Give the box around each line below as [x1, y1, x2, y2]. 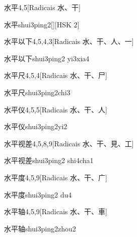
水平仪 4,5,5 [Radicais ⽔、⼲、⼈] [4, 104, 107, 114]
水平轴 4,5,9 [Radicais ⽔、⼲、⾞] [4, 206, 107, 217]
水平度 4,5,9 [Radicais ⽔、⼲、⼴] [4, 172, 107, 182]
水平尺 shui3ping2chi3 [4, 87, 71, 97]
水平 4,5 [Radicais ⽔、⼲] [4, 2, 81, 12]
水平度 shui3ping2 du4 [4, 189, 72, 200]
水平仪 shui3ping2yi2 [4, 121, 67, 132]
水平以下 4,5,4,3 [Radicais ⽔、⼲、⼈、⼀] [4, 36, 134, 47]
